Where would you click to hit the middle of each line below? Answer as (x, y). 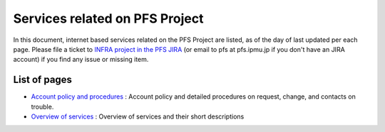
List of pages (43, 80)
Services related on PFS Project (108, 18)
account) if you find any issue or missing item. (81, 60)
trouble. (42, 106)
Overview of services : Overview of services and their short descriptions (138, 116)
